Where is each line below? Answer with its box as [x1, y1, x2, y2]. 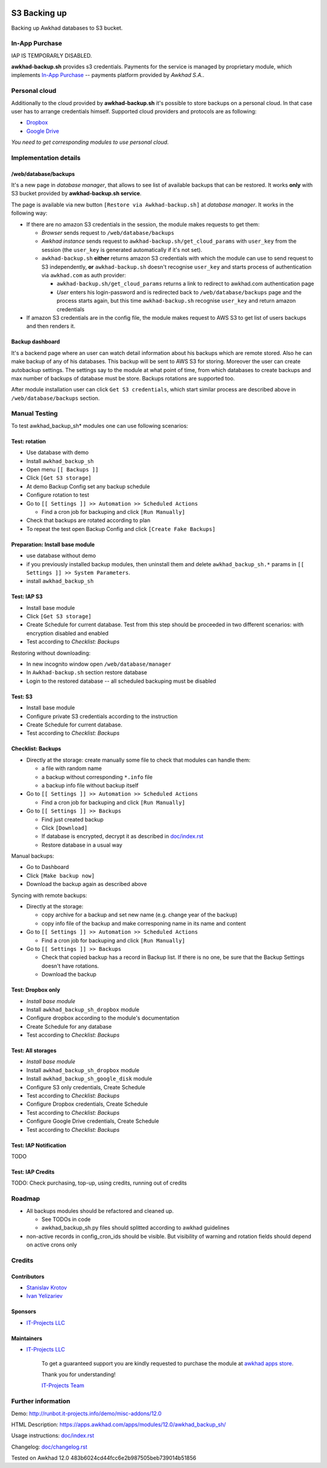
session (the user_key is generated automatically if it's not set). [41, 246, 203, 253]
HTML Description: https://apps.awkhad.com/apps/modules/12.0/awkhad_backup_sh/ [11, 1421, 226, 1428]
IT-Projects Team [41, 1382, 85, 1389]
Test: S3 [11, 692, 33, 700]
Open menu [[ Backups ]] [26, 466, 99, 473]
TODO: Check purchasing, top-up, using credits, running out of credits [11, 1179, 187, 1186]
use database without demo [26, 552, 96, 560]
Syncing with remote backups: [11, 891, 87, 899]
